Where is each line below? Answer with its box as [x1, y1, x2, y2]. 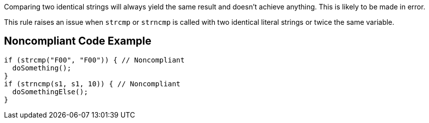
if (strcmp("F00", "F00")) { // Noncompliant [4, 56, 185, 64]
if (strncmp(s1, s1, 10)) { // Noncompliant [4, 79, 181, 88]
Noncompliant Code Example [4, 35, 151, 48]
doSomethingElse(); [12, 87, 88, 96]
